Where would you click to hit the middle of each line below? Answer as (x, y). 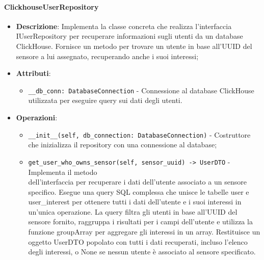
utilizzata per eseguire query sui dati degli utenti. (105, 100)
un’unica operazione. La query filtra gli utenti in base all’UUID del (133, 211)
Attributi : (33, 73)
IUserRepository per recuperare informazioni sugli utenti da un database (129, 36)
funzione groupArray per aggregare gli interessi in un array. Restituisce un (144, 232)
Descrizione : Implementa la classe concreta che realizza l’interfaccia (124, 26)
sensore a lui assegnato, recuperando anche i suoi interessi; (107, 56)
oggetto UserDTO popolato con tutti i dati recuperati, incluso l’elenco (138, 241)
